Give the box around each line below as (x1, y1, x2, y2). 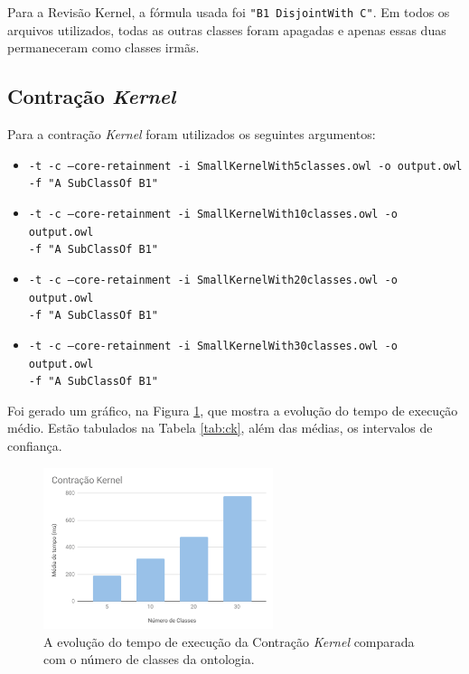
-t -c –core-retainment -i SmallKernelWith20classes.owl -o (28, 273, 398, 286)
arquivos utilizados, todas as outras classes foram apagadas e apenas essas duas (7, 20, 446, 39)
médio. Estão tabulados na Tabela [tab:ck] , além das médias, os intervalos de (7, 418, 433, 437)
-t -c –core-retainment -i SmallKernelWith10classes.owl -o (28, 207, 398, 220)
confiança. (7, 436, 62, 455)
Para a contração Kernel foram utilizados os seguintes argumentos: (7, 125, 376, 144)
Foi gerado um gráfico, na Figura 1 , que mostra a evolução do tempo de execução (7, 400, 458, 419)
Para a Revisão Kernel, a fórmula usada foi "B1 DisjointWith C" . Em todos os (7, 3, 450, 21)
